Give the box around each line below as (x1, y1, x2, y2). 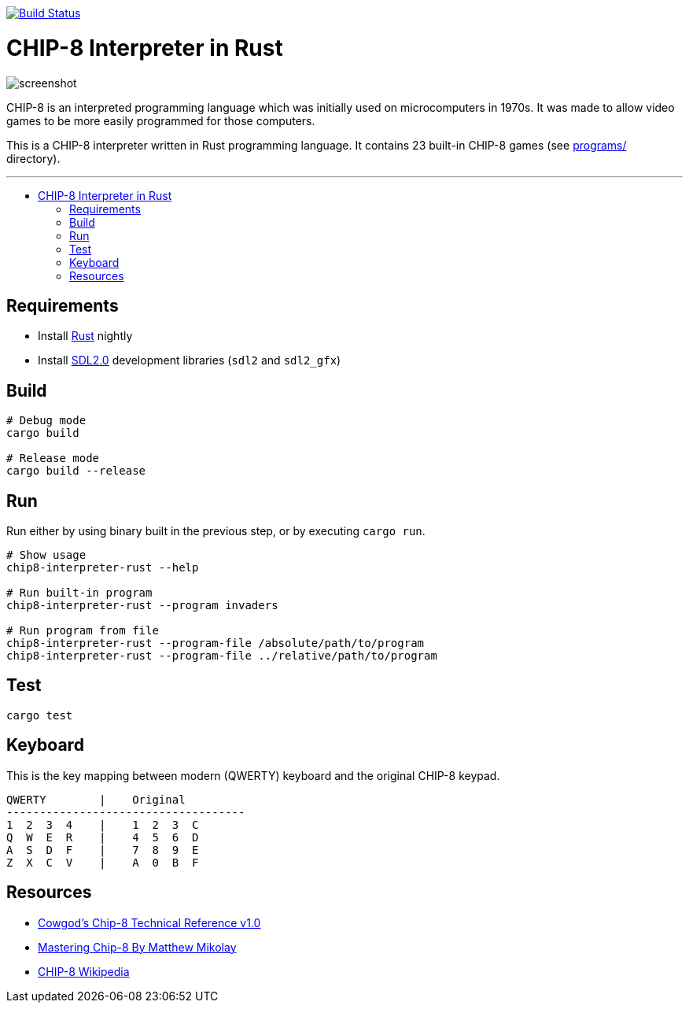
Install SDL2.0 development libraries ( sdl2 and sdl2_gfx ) (38, 353, 341, 368)
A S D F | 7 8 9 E (6, 843, 199, 856)
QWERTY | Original (6, 793, 186, 806)
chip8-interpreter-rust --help (6, 561, 199, 575)
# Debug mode (6, 414, 87, 427)
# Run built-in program (6, 586, 153, 600)
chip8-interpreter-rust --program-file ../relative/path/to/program (6, 649, 437, 663)
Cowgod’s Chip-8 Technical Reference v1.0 (38, 915, 261, 930)
